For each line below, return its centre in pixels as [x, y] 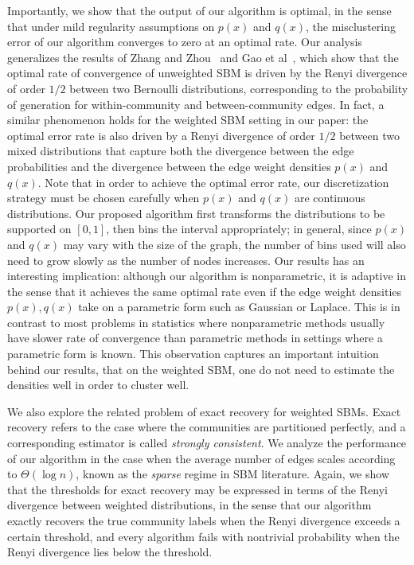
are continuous [330, 198]
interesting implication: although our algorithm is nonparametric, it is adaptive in [207, 276]
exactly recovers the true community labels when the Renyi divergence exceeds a [204, 520]
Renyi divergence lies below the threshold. [110, 552]
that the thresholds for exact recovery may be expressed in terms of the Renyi [197, 489]
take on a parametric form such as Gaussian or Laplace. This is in [239, 307]
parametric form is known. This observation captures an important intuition [193, 354]
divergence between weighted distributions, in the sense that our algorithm [189, 505]
